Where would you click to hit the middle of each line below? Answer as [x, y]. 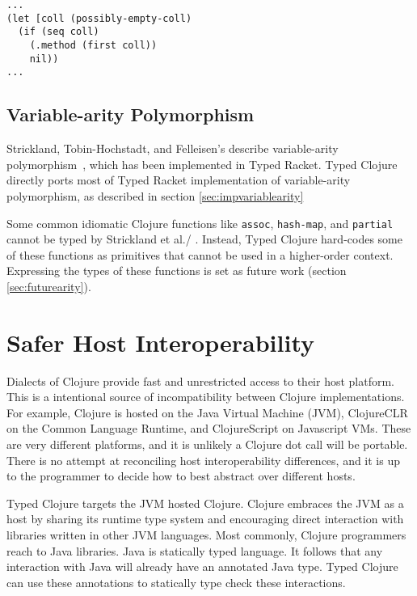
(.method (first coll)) [93, 45]
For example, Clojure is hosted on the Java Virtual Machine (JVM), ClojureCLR [207, 412]
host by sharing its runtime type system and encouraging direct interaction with [205, 519]
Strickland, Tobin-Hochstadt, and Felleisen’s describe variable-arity [173, 148]
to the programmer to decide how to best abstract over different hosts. [181, 476]
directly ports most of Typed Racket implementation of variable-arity [179, 180]
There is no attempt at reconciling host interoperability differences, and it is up [204, 460]
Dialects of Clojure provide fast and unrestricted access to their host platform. [201, 380]
